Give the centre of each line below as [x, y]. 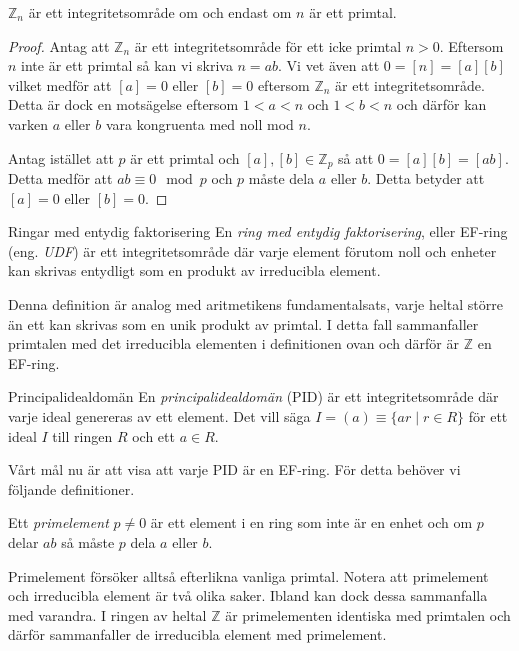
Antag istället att [61, 157]
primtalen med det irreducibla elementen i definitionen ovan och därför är [233, 343]
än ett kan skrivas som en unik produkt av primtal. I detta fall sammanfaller [243, 323]
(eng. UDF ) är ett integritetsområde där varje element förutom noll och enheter [252, 250]
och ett [153, 435]
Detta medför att [60, 178]
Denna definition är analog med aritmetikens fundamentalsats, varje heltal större [255, 303]
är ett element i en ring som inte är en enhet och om [311, 522]
